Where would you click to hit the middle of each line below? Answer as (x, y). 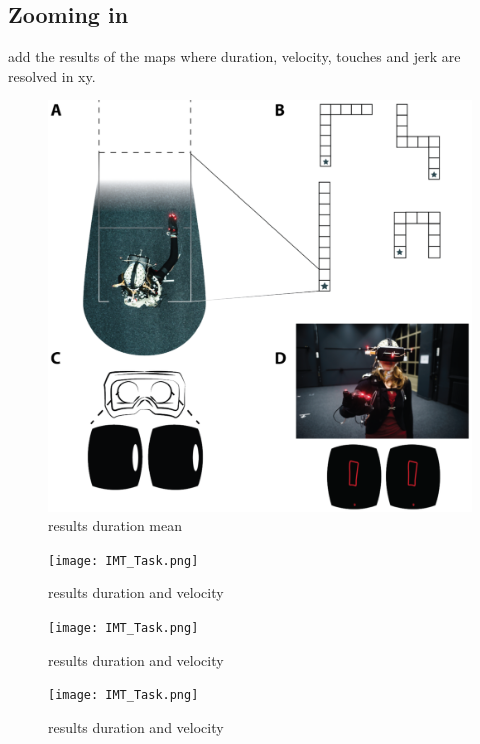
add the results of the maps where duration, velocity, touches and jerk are (234, 56)
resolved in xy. (52, 75)
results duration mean (115, 525)
